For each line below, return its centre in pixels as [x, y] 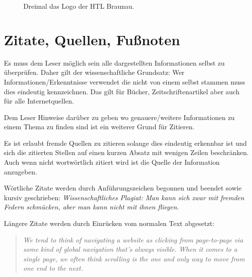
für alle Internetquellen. [39, 101]
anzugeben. [21, 171]
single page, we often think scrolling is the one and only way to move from [134, 258]
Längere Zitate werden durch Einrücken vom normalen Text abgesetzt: [109, 223]
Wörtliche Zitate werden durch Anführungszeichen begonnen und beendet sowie [123, 188]
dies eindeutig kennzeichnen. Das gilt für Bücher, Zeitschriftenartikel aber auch [122, 91]
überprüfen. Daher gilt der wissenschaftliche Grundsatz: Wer [94, 72]
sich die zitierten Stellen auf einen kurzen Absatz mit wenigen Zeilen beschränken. [126, 152]
